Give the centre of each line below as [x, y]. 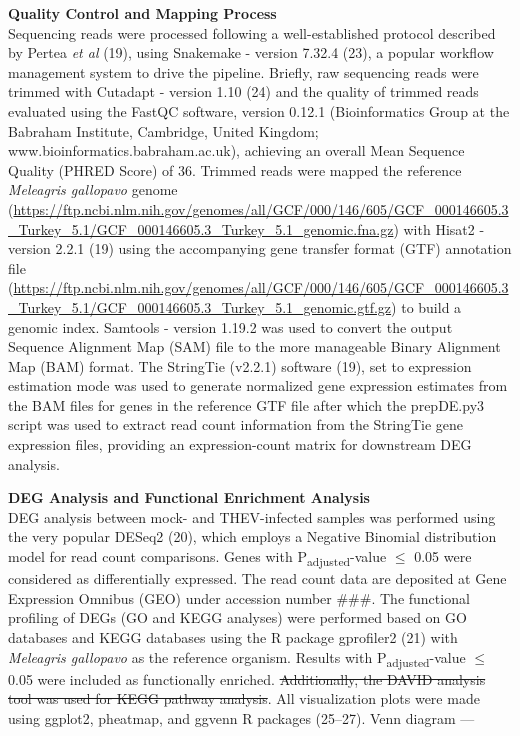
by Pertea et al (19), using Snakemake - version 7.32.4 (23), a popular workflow [251, 52]
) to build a [426, 306]
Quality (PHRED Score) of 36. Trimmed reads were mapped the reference [235, 169]
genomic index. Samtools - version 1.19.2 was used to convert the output [230, 326]
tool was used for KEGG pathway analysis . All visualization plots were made [244, 698]
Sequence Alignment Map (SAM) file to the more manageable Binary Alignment [254, 346]
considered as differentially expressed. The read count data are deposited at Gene [257, 578]
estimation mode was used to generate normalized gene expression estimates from [258, 385]
